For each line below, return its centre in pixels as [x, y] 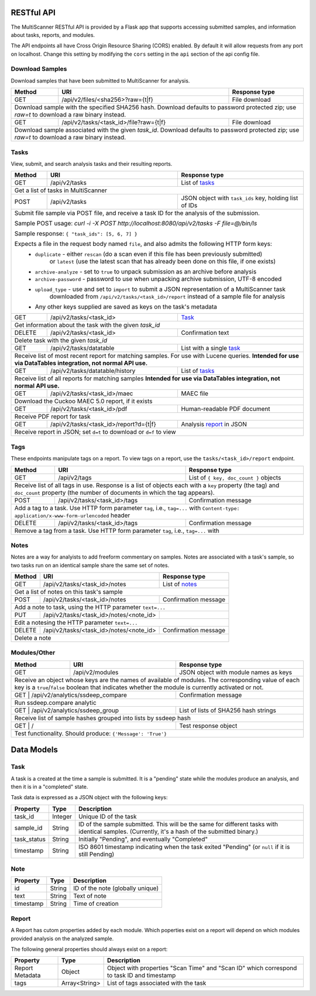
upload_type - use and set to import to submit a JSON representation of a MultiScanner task [160, 289]
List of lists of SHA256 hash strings [228, 710]
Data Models [34, 750]
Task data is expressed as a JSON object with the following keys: [89, 798]
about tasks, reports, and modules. [53, 35]
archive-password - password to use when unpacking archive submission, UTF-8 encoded [158, 279]
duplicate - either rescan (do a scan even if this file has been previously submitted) [149, 254]
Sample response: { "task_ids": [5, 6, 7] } [76, 234]
